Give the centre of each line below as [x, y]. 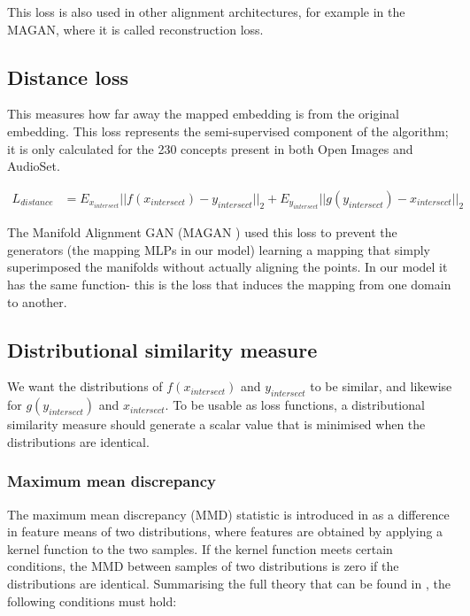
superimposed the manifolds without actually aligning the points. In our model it [227, 267]
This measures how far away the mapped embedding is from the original [204, 114]
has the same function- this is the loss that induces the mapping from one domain [229, 284]
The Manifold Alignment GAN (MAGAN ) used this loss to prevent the [202, 232]
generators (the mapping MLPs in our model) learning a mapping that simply [219, 249]
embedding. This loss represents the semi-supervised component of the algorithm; [228, 131]
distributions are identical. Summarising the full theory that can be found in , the [229, 583]
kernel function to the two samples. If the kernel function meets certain [200, 548]
